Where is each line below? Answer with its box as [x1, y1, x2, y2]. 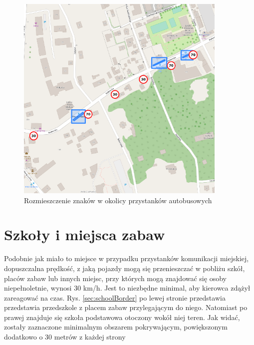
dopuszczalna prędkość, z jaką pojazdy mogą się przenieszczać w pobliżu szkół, [4, 263, 245, 273]
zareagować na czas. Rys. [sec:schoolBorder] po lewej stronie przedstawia [4, 292, 226, 303]
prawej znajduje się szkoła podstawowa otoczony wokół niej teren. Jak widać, [4, 312, 240, 322]
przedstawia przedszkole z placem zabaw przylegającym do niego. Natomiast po [4, 302, 248, 313]
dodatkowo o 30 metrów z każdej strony [4, 332, 126, 342]
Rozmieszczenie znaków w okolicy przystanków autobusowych [24, 195, 212, 205]
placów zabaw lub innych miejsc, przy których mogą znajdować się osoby [4, 273, 227, 283]
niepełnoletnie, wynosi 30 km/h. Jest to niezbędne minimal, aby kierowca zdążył [4, 283, 251, 293]
